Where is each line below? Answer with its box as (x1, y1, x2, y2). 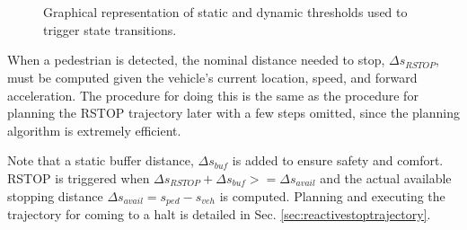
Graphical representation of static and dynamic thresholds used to (43, 3, 408, 22)
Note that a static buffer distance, (7, 151, 194, 170)
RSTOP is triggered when (7, 168, 150, 187)
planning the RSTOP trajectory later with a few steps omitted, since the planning (7, 103, 460, 122)
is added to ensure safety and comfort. (232, 151, 444, 170)
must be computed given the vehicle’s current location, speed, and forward (7, 67, 418, 86)
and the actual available (320, 168, 452, 187)
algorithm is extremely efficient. (7, 120, 181, 139)
